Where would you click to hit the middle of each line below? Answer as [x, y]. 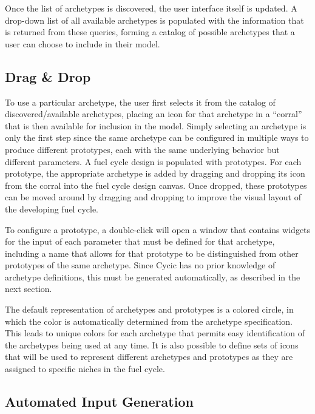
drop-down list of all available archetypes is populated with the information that [154, 20]
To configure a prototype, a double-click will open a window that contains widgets [158, 229]
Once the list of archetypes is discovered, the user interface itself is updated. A [151, 8]
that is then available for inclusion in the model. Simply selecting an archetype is [156, 125]
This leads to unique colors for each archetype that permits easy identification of [155, 333]
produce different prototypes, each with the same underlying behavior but [142, 149]
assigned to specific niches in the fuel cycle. [85, 369]
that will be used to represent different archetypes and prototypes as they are [149, 357]
